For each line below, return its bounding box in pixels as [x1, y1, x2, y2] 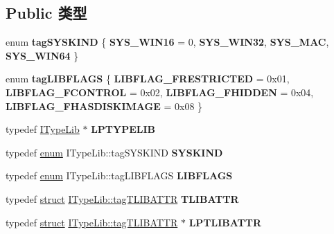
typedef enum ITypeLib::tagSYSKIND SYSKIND [6, 145, 223, 159]
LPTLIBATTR [188, 215, 262, 229]
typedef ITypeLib [6, 122, 80, 136]
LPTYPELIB [91, 122, 156, 136]
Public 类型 [6, 2, 87, 24]
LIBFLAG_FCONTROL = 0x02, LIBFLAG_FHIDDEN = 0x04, [6, 84, 314, 99]
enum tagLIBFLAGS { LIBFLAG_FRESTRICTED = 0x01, [6, 71, 290, 86]
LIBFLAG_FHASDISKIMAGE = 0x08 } [6, 98, 203, 113]
